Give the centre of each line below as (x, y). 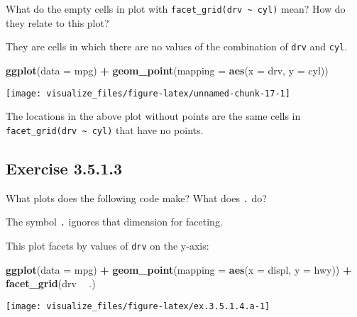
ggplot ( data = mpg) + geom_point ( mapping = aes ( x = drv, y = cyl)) (167, 70)
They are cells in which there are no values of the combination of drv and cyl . (177, 46)
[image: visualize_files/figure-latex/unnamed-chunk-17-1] (148, 93)
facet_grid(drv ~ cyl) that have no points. (105, 129)
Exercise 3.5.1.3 (64, 168)
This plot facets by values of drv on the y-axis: (108, 245)
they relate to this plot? (57, 22)
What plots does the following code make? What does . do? (136, 198)
